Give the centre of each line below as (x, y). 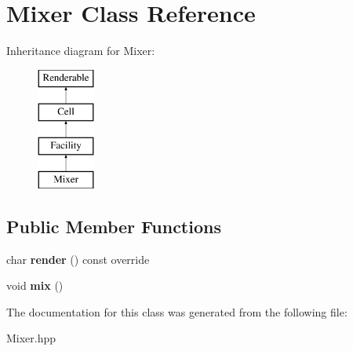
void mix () (35, 285)
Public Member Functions (114, 226)
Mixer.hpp (31, 338)
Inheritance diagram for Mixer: (81, 51)
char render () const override (78, 259)
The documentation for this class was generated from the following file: (177, 311)
